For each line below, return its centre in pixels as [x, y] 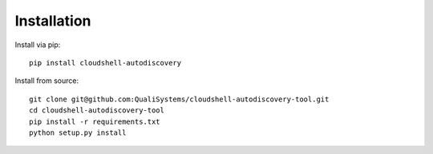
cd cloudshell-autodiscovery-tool [97, 111]
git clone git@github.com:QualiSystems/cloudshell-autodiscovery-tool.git [179, 99]
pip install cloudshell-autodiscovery [105, 63]
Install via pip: [38, 45]
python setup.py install [78, 132]
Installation [53, 21]
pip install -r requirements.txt [95, 121]
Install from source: [47, 81]
